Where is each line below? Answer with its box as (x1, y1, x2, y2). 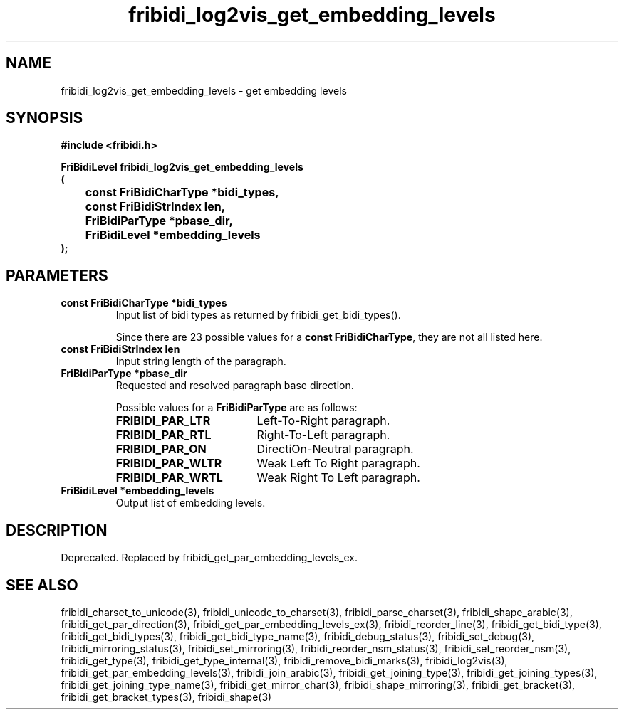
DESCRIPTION (6, 521, 108, 539)
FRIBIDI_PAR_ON (115, 442, 207, 457)
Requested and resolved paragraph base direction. (115, 379, 354, 392)
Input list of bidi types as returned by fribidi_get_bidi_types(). (115, 309, 401, 322)
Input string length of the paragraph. (115, 355, 286, 368)
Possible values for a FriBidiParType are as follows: (115, 401, 358, 414)
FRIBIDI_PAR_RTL (115, 428, 212, 443)
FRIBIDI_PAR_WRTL (115, 470, 223, 485)
